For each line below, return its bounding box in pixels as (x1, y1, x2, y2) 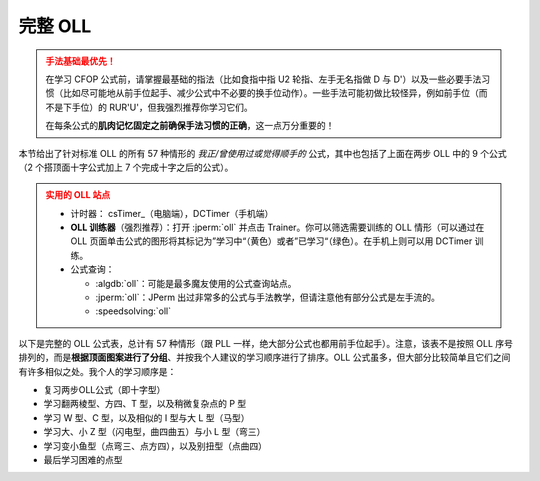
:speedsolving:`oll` (95, 305, 172, 317)
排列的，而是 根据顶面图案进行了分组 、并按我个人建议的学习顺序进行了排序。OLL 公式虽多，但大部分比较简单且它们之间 (18, 351, 511, 364)
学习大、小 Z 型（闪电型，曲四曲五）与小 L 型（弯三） (43, 426, 266, 438)
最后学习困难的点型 (43, 453, 123, 465)
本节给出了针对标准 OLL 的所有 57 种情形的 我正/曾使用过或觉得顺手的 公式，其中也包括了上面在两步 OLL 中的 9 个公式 (18, 147, 507, 159)
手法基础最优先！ (45, 55, 116, 67)
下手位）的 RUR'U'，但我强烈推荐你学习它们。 (62, 101, 254, 113)
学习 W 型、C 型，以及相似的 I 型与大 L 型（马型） (43, 411, 250, 424)
